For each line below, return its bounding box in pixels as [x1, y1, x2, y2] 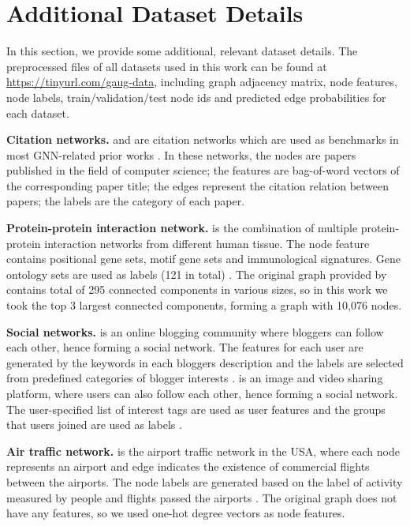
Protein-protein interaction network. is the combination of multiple [6, 220, 358, 236]
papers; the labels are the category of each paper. [6, 193, 245, 209]
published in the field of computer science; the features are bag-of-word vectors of [6, 162, 400, 178]
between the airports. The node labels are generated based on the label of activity [6, 473, 403, 490]
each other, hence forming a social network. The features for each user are [6, 339, 363, 355]
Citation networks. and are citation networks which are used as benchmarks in [6, 131, 399, 148]
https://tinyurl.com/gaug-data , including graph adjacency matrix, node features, [6, 73, 397, 90]
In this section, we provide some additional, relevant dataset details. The [6, 43, 358, 59]
